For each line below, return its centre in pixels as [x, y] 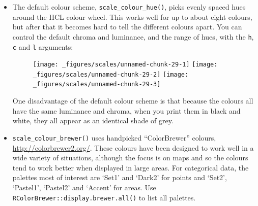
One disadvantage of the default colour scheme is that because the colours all [133, 101]
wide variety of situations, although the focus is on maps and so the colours [130, 158]
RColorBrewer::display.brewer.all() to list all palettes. [104, 197]
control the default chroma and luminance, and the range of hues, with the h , [133, 36]
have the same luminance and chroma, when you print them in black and [126, 110]
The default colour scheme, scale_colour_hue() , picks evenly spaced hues [129, 7]
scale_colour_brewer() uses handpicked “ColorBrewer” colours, [114, 137]
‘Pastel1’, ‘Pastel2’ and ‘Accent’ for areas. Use [84, 187]
